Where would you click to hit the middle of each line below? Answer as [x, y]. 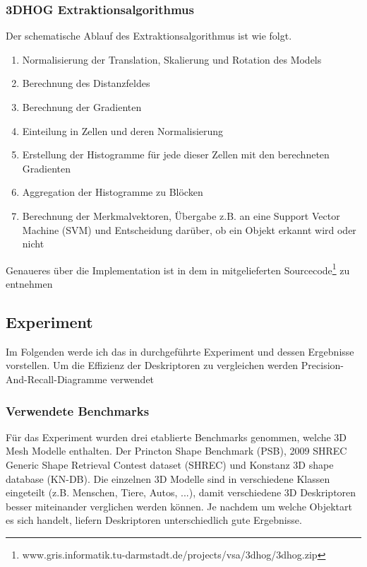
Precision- [322, 365]
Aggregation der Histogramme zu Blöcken [113, 192]
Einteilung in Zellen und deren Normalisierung [123, 130]
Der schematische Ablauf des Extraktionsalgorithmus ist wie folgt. [149, 36]
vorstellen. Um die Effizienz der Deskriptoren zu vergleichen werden [152, 365]
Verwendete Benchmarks [78, 410]
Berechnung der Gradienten [82, 107]
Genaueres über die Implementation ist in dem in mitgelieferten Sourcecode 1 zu [178, 269]
